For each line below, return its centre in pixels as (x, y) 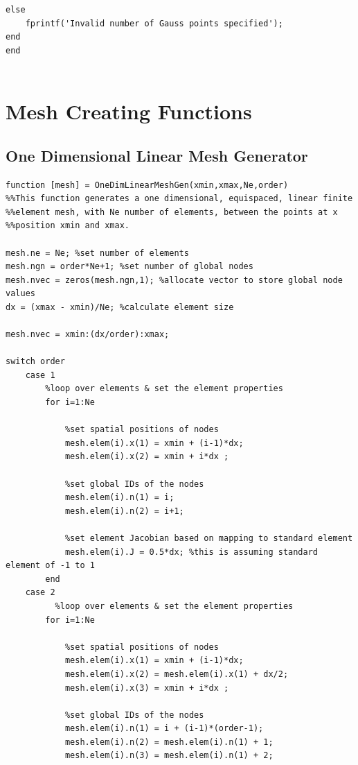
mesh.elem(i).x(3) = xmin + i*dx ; (147, 688)
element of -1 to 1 (50, 566)
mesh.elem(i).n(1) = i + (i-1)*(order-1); (164, 729)
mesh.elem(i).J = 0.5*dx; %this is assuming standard (191, 552)
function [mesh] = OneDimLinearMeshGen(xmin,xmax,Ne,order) (147, 185)
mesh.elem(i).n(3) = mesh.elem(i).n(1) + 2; (169, 756)
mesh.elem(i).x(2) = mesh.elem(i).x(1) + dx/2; (177, 674)
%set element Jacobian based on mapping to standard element (209, 538)
